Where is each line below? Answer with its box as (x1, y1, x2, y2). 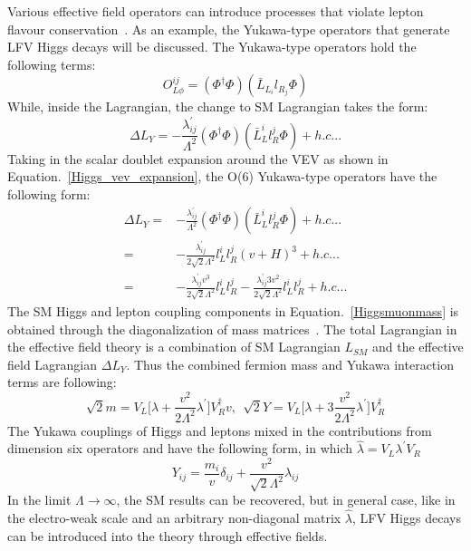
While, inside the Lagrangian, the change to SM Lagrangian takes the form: (7, 97, 428, 116)
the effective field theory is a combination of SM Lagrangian (7, 337, 341, 356)
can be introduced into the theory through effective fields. (7, 526, 328, 545)
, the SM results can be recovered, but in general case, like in (116, 490, 456, 509)
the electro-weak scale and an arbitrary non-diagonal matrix (7, 507, 341, 527)
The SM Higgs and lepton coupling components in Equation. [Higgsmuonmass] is (7, 302, 459, 321)
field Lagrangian (7, 354, 98, 373)
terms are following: (7, 372, 117, 391)
